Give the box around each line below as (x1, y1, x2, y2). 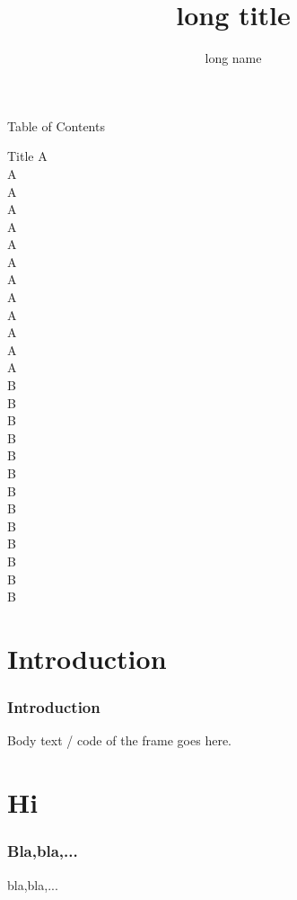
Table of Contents (7, 116, 105, 135)
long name (205, 49, 262, 67)
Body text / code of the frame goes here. (7, 731, 231, 750)
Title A (7, 147, 48, 165)
